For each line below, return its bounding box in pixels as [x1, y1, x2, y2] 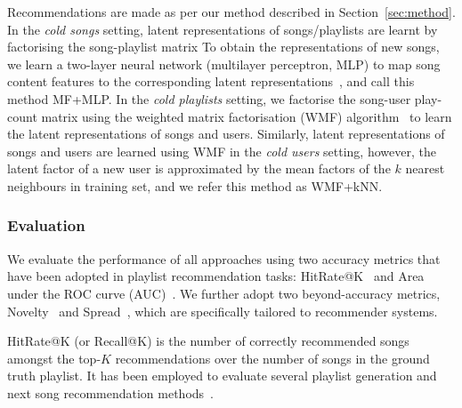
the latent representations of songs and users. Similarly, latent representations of [7, 124, 445, 143]
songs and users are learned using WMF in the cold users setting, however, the [7, 141, 436, 160]
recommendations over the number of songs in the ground [115, 348, 430, 367]
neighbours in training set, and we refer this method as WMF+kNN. [7, 176, 383, 195]
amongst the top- [7, 348, 101, 367]
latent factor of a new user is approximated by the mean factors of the [7, 159, 391, 178]
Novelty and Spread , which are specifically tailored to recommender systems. [7, 301, 438, 320]
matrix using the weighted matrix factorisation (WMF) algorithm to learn [41, 107, 452, 125]
